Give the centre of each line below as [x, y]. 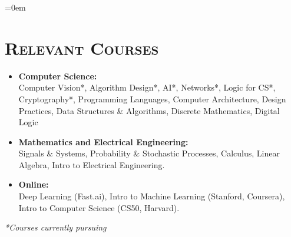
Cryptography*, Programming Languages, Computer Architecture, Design [152, 99]
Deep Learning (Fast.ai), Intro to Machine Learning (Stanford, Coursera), [152, 196]
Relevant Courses [82, 47]
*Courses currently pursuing [56, 227]
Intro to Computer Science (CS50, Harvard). [99, 207]
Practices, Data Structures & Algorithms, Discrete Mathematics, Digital [149, 110]
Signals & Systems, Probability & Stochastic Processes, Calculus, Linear [149, 153]
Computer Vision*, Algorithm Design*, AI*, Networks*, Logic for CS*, [147, 87]
